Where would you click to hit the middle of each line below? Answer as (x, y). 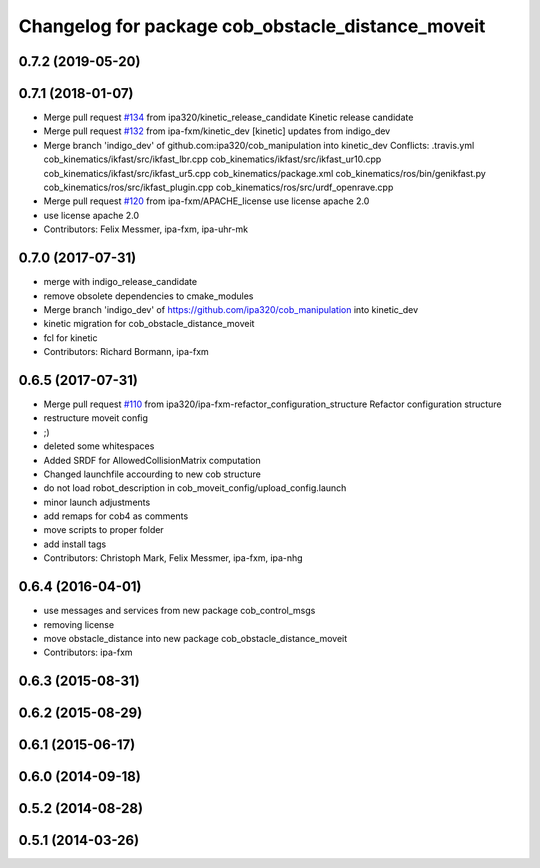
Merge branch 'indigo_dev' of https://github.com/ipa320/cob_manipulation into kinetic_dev (231, 309)
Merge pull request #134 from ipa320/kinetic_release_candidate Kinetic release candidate (228, 117)
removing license (79, 624)
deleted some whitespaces (99, 446)
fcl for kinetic (70, 337)
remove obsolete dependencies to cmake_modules (148, 296)
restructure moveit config (96, 418)
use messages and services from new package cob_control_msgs (179, 611)
